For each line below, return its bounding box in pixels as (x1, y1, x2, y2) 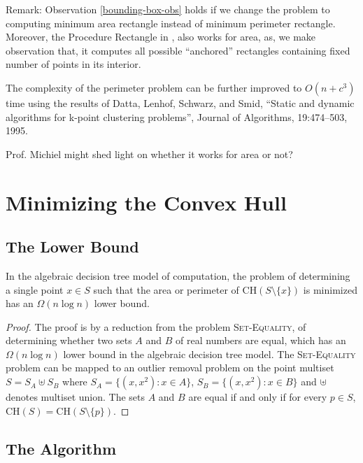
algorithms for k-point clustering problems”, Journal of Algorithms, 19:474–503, (6, 109, 348, 124)
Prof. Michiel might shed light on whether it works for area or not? (6, 146, 293, 161)
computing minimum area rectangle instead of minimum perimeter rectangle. (6, 15, 336, 30)
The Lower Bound (6, 236, 139, 257)
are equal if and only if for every (188, 390, 327, 404)
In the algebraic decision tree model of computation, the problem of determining (6, 268, 350, 283)
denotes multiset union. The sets (6, 390, 145, 404)
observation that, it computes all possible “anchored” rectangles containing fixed (6, 43, 350, 57)
